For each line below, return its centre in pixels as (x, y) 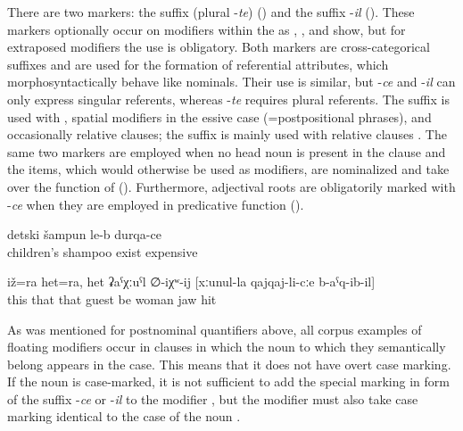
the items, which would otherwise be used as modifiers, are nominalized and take (228, 169)
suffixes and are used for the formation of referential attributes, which (198, 64)
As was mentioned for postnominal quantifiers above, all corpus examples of (215, 329)
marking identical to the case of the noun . (124, 416)
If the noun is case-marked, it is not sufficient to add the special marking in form (228, 381)
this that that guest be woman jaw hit (112, 298)
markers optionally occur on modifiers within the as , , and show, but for (207, 29)
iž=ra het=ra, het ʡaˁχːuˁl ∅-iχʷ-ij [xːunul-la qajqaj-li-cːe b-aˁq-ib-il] (191, 282)
